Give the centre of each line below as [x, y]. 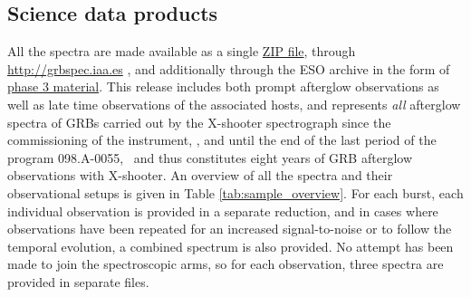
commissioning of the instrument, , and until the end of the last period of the [222, 140]
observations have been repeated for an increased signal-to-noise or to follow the [230, 229]
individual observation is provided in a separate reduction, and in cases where [223, 211]
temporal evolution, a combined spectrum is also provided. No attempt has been [231, 246]
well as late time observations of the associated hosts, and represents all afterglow [234, 104]
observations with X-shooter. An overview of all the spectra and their [200, 175]
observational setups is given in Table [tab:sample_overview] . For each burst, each [235, 192]
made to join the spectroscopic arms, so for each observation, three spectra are [226, 264]
